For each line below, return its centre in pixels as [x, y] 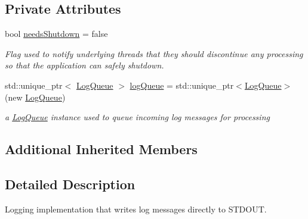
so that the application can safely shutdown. [84, 65]
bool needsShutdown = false [56, 34]
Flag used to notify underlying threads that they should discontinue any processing [154, 53]
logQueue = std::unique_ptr [182, 85]
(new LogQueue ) [35, 97]
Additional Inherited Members [101, 149]
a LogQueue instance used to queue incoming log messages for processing [137, 117]
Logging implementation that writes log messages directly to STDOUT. [136, 209]
